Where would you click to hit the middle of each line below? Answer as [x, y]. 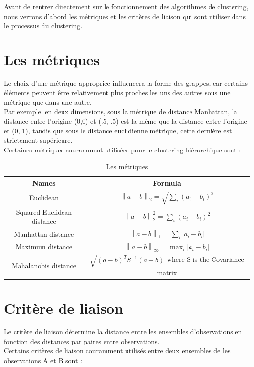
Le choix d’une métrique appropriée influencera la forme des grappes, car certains [126, 82]
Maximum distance [44, 247]
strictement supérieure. [38, 140]
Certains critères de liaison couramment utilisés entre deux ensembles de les [117, 351]
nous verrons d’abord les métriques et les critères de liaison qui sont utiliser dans [125, 16]
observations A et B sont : [43, 360]
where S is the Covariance [205, 259]
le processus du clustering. [43, 26]
